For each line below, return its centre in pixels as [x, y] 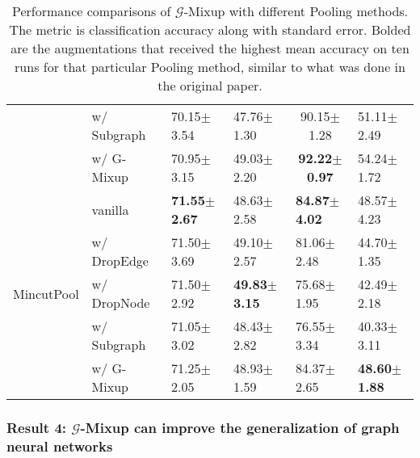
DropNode [121, 303]
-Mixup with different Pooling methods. [296, 11]
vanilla [110, 209]
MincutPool [46, 293]
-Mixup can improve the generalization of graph [240, 427]
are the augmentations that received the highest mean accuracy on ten [210, 48]
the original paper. [210, 85]
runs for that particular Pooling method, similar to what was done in [210, 67]
